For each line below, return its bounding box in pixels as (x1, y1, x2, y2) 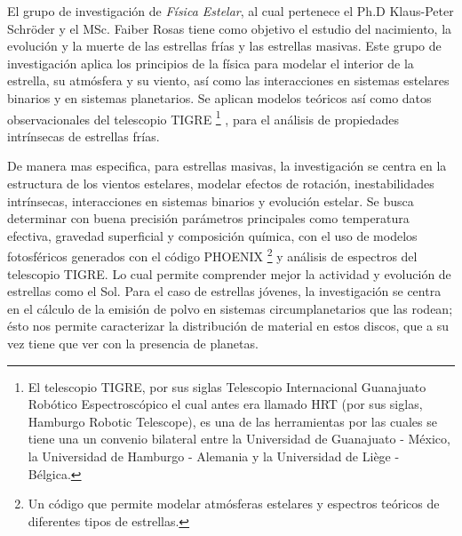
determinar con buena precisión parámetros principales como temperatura (7, 209, 410, 228)
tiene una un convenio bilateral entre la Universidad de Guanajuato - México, (28, 429, 450, 448)
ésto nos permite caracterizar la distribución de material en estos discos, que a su (7, 316, 450, 335)
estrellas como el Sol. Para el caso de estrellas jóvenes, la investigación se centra (7, 282, 442, 300)
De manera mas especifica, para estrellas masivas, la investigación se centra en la (7, 156, 447, 175)
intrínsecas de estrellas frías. (7, 126, 160, 145)
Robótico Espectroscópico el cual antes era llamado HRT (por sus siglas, (28, 395, 423, 413)
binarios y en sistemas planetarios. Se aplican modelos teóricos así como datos (7, 88, 432, 107)
